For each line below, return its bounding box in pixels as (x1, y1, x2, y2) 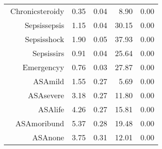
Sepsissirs (32, 47, 65, 59)
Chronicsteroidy (10, 5, 65, 16)
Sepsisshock (25, 33, 65, 45)
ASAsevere (28, 89, 65, 101)
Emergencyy (22, 61, 65, 73)
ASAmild (33, 75, 65, 87)
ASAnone (32, 132, 65, 143)
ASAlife (38, 104, 65, 115)
